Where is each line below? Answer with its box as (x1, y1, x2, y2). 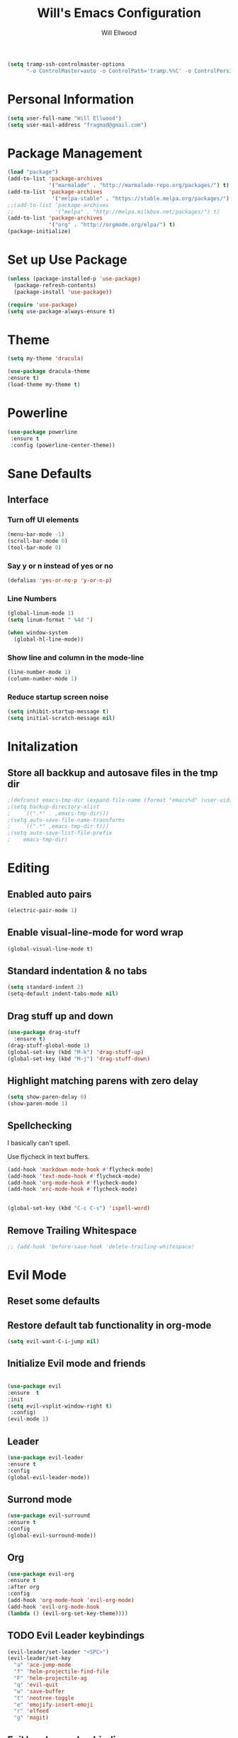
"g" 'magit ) (13, 1714, 50, 1722)
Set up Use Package (7, 252, 127, 268)
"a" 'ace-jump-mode (13, 1661, 72, 1669)
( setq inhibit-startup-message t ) (7, 708, 110, 715)
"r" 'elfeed (13, 1708, 50, 1715)
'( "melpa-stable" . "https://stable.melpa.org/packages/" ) (52, 195, 230, 202)
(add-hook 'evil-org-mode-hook (7, 1603, 100, 1610)
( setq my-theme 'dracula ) (7, 355, 84, 362)
